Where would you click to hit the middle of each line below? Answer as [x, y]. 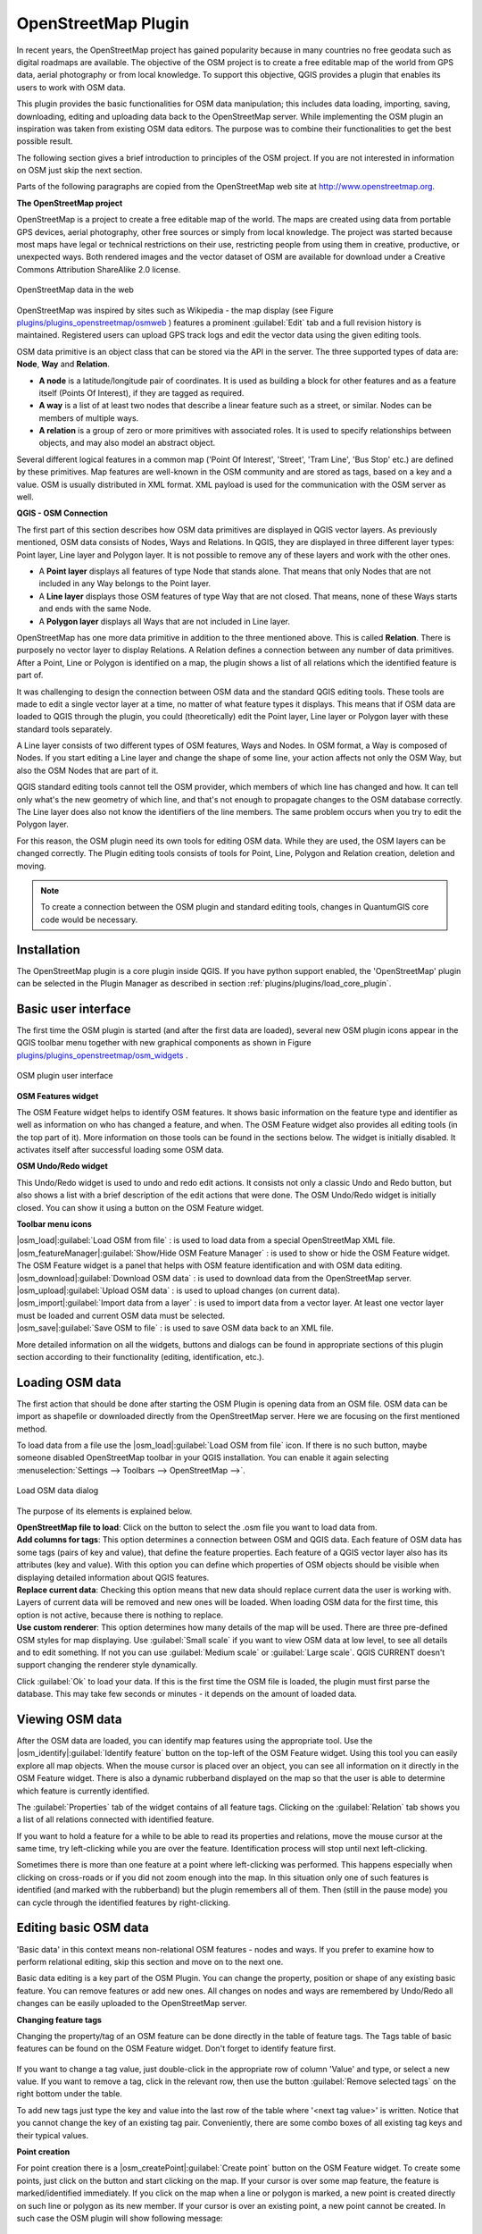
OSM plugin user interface [65, 1076]
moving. [31, 866]
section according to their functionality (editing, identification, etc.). [141, 1356]
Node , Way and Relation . [63, 364]
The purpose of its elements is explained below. [104, 1511]
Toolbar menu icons [54, 1224]
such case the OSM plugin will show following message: [120, 2218]
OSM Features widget [58, 1096]
